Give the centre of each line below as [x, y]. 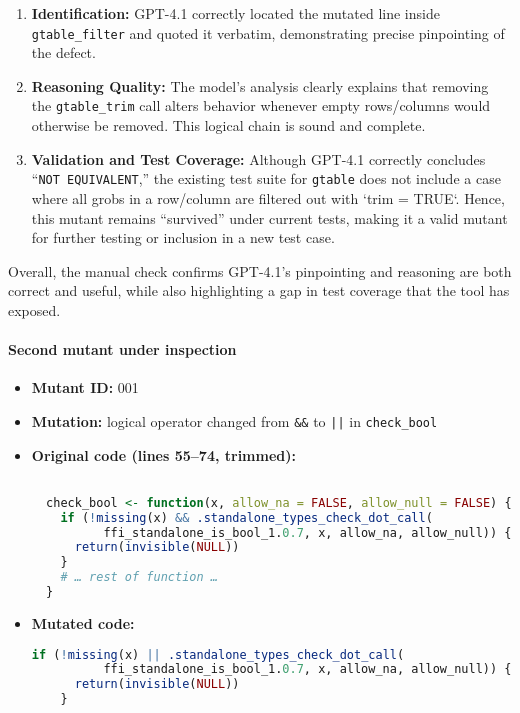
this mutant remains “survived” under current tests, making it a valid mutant [269, 217]
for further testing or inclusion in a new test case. [183, 237]
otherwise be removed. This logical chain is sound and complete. [228, 125]
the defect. [63, 52]
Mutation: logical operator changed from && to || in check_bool [234, 420]
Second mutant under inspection [122, 349]
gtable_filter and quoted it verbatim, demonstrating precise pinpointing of [268, 32]
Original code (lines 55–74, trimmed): [163, 454]
